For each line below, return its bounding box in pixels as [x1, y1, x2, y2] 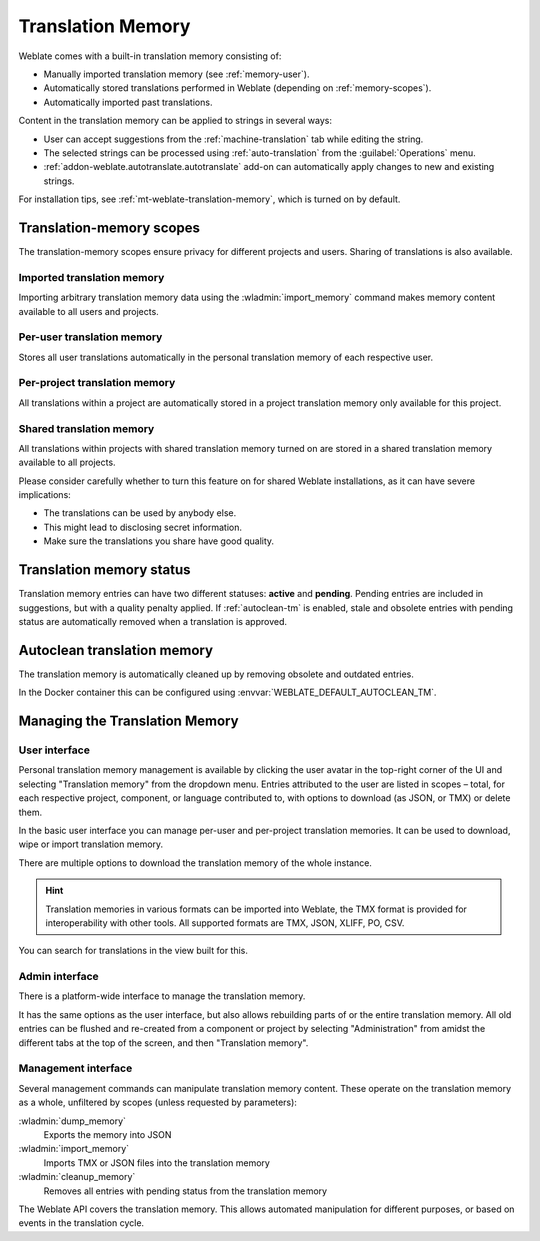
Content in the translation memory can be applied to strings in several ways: [18, 115, 332, 127]
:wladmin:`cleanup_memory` [18, 1171, 136, 1183]
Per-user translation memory [18, 330, 163, 344]
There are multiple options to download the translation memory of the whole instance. [18, 856, 372, 869]
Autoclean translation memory [18, 641, 214, 659]
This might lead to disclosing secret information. [43, 521, 242, 533]
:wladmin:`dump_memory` [18, 1115, 127, 1127]
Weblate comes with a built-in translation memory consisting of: [18, 50, 282, 62]
